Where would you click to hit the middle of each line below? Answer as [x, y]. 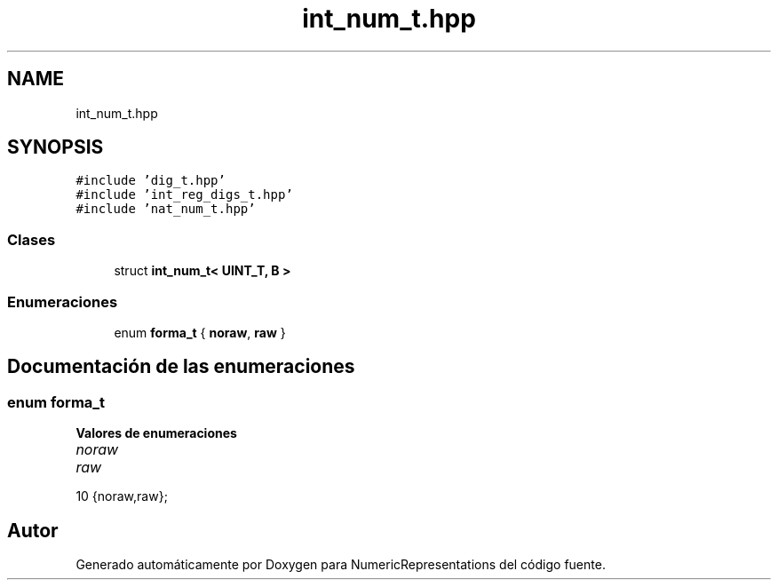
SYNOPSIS [56, 147]
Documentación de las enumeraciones [181, 367]
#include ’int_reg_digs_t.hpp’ [184, 195]
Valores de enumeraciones [156, 433]
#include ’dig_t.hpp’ [151, 181]
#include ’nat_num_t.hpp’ [166, 209]
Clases [32, 239]
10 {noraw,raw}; [122, 496]
